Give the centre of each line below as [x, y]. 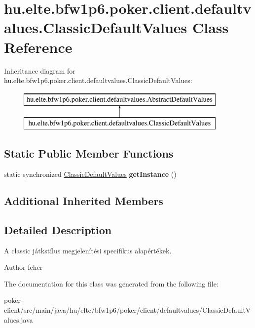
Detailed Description [58, 229]
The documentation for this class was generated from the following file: [111, 283]
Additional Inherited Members [84, 201]
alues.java [18, 319]
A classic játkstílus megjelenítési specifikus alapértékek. [88, 250]
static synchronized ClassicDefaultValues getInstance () [90, 174]
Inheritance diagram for [40, 70]
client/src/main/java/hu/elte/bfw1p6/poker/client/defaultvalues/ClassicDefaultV [127, 310]
